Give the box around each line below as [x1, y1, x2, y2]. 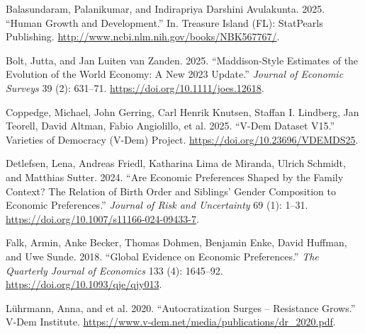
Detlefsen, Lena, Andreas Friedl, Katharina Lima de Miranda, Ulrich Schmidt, [6, 156, 346, 171]
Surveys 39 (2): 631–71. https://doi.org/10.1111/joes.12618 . [6, 80, 264, 95]
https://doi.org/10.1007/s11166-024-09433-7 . [6, 211, 199, 226]
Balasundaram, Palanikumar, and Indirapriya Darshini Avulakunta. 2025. [6, 1, 325, 16]
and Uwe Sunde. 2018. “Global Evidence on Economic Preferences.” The [6, 248, 319, 263]
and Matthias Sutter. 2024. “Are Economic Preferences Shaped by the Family [6, 169, 344, 184]
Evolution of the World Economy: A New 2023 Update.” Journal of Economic [6, 67, 344, 81]
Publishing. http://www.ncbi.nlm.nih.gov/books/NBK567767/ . [6, 29, 280, 44]
